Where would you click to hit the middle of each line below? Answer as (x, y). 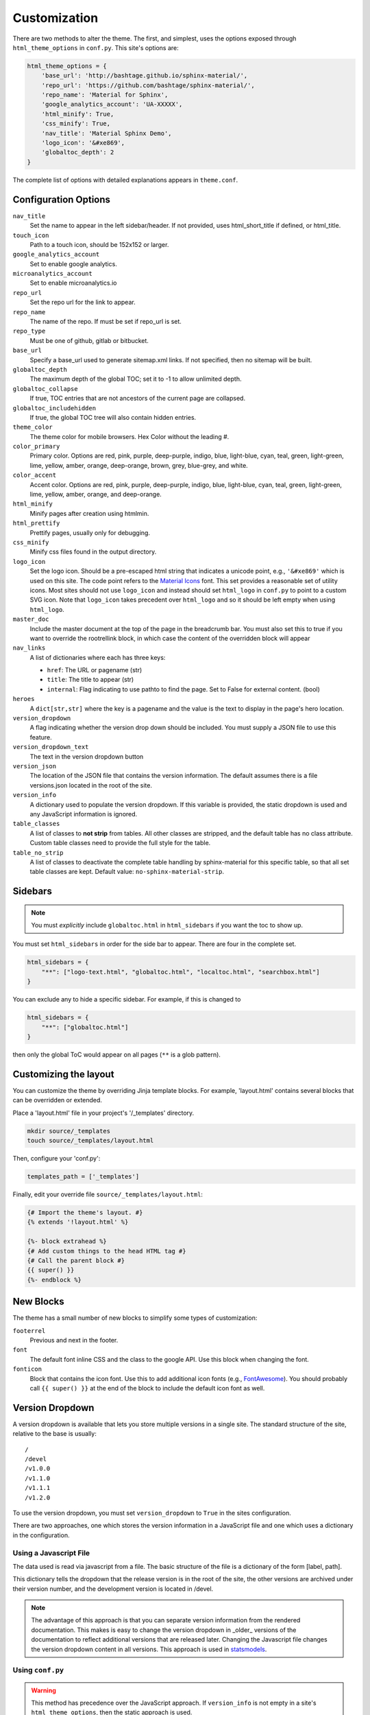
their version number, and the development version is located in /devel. (113, 1589)
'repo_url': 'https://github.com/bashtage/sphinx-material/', (148, 85)
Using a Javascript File (51, 1552)
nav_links (29, 648)
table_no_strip (38, 853)
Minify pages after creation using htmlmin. (89, 513)
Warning (44, 1690)
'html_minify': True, (78, 114)
